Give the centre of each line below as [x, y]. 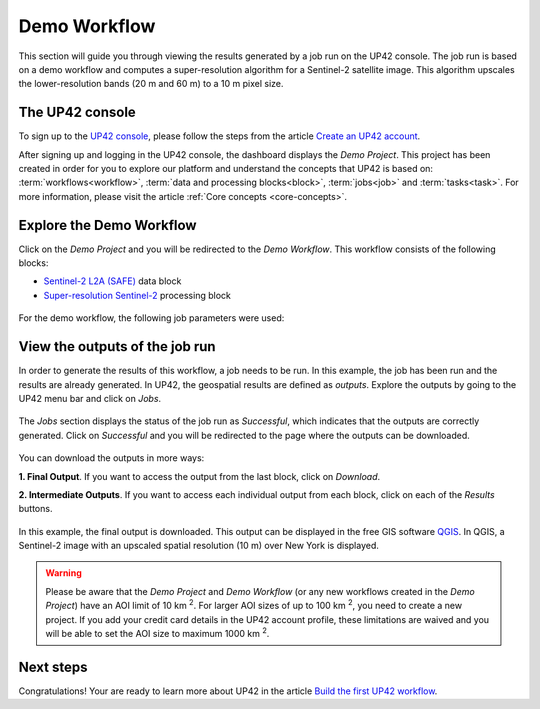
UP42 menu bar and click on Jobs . [90, 398]
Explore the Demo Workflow [107, 225]
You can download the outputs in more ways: [111, 458]
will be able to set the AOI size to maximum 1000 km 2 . [157, 633]
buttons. [35, 509]
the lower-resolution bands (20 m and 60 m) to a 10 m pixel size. [151, 84]
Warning [63, 573]
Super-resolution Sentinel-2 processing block [137, 295]
